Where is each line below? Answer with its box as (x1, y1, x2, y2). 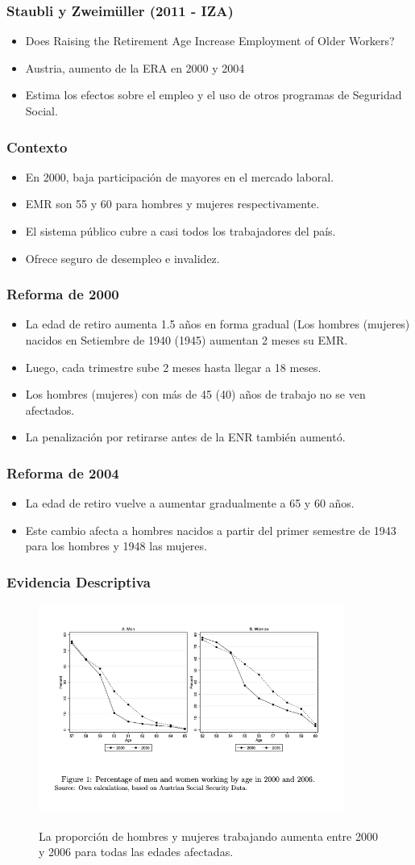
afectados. (25, 401, 75, 418)
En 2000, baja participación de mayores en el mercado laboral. (25, 168, 334, 185)
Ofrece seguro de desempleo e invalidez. (25, 249, 220, 266)
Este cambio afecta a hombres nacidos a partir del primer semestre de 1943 (25, 521, 396, 538)
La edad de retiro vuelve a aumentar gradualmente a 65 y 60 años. (25, 495, 355, 512)
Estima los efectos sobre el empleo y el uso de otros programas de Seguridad (25, 86, 402, 103)
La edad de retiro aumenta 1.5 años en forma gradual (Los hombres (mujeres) (25, 315, 410, 332)
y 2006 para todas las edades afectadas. (39, 843, 234, 860)
